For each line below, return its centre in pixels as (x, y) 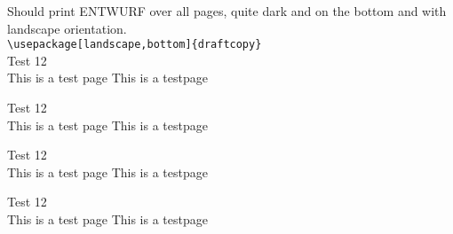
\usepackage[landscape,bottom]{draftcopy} (135, 45)
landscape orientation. (67, 28)
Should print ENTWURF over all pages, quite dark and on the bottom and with (227, 11)
